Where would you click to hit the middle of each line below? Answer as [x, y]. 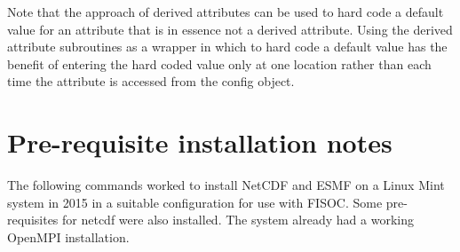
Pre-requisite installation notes [200, 142]
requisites [33, 220]
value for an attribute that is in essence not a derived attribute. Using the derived [230, 29]
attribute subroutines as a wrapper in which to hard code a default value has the [227, 47]
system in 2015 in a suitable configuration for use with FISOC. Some [195, 202]
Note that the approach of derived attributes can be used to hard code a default [226, 12]
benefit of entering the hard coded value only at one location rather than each [219, 63]
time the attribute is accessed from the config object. [151, 81]
